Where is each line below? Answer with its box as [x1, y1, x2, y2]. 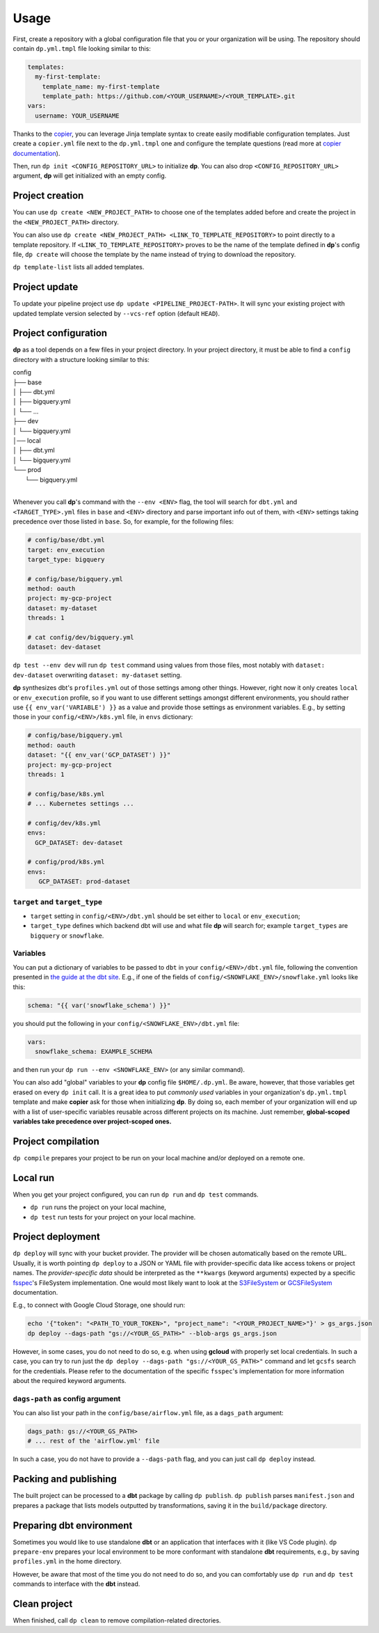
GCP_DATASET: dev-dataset [35, 839, 123, 846]
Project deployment [13, 1231, 101, 1242]
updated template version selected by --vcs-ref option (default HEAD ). [13, 309, 220, 317]
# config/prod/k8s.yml [27, 858, 105, 866]
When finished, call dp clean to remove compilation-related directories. [13, 1616, 222, 1625]
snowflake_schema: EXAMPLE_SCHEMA [35, 1048, 153, 1055]
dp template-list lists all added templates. [13, 263, 145, 271]
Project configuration [13, 327, 108, 339]
